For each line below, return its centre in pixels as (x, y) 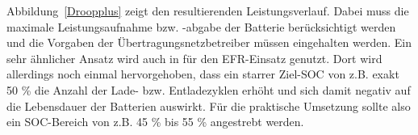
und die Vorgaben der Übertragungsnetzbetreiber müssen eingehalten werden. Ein (209, 42)
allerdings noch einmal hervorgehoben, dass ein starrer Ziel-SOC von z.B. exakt (203, 74)
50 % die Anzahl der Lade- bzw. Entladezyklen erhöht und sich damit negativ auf (209, 89)
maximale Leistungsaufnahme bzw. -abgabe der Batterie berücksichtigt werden (201, 26)
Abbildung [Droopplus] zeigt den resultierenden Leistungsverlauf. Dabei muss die (208, 11)
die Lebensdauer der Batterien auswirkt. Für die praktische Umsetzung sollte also (209, 105)
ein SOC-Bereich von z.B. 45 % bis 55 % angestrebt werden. (155, 122)
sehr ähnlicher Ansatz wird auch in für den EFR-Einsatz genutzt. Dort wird (194, 58)
